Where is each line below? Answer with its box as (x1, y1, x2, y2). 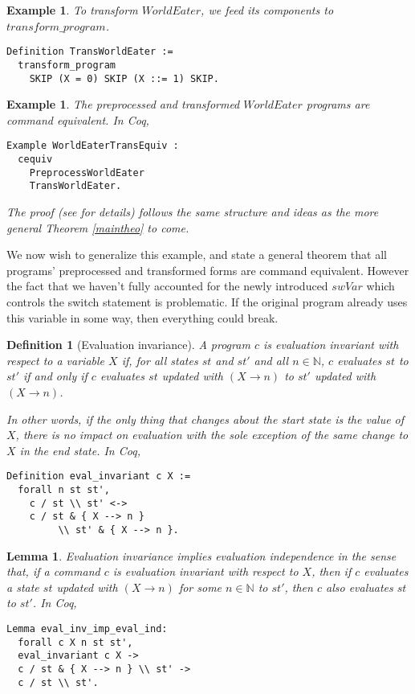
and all (254, 351, 289, 368)
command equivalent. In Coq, (6, 111, 149, 128)
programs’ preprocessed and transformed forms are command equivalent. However (6, 261, 409, 278)
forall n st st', (18, 483, 110, 495)
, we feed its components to (201, 2, 334, 18)
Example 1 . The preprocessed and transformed (6, 96, 240, 113)
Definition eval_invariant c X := (6, 470, 191, 483)
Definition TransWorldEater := (6, 46, 173, 58)
